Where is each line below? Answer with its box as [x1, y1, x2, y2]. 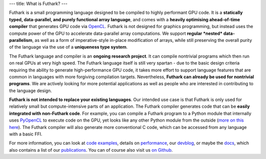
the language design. [9, 88, 52, 94]
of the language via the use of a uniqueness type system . [9, 44, 128, 50]
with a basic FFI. [9, 131, 43, 137]
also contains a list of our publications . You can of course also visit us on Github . [9, 147, 173, 153]
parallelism [9, 37, 33, 43]
